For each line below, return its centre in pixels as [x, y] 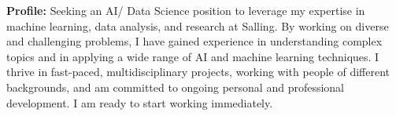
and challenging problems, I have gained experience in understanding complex [194, 41]
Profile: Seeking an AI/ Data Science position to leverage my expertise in [186, 10]
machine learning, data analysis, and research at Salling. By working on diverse [198, 25]
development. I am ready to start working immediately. [140, 102]
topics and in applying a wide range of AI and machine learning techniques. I [193, 56]
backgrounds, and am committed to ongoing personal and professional [176, 87]
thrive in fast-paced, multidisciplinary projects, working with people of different [198, 72]
